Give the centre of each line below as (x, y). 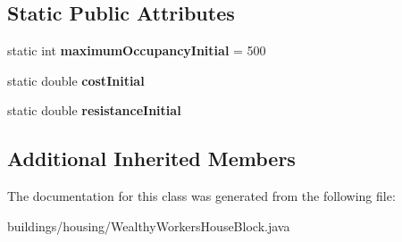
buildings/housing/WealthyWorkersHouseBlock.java (149, 225)
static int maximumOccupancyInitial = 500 (137, 50)
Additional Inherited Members (151, 159)
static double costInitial (76, 80)
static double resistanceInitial (94, 110)
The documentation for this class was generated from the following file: (201, 196)
